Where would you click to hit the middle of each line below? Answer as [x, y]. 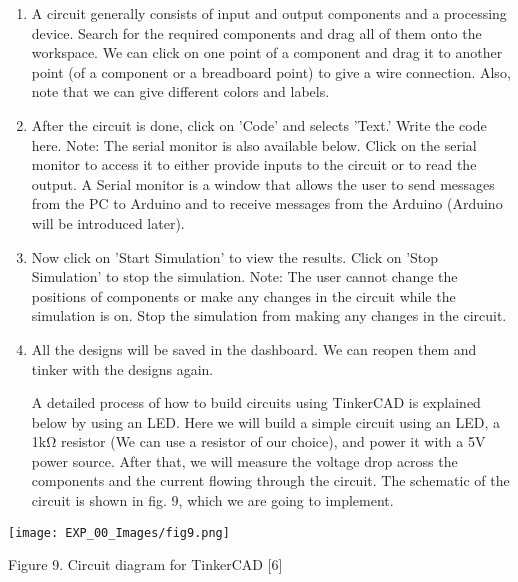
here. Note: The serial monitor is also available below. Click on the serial [254, 144]
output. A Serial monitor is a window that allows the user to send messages [263, 183]
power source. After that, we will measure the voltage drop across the [244, 460]
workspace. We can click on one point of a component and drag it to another [267, 52]
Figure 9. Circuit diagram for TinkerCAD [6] [145, 564]
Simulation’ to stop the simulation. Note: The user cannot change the [244, 276]
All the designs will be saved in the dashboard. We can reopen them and [254, 348]
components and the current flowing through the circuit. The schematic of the [270, 480]
